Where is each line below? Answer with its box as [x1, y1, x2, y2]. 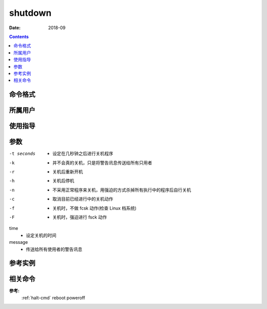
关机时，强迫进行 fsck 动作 [52, 214, 107, 220]
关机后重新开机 [52, 169, 83, 175]
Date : [9, 25, 21, 31]
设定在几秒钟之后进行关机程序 [52, 151, 113, 157]
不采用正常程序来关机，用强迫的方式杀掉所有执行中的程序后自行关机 [52, 187, 191, 193]
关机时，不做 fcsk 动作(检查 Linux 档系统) [52, 205, 137, 211]
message [9, 239, 28, 245]
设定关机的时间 [26, 232, 56, 238]
